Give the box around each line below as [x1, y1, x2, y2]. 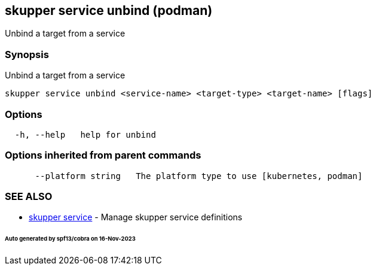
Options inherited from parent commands [5, 149, 201, 162]
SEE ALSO [5, 190, 53, 203]
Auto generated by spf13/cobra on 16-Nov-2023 [5, 235, 136, 242]
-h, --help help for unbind [14, 129, 156, 139]
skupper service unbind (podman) [5, 3, 213, 18]
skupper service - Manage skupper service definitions [29, 212, 243, 223]
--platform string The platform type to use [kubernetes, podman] [35, 171, 363, 181]
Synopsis [5, 48, 49, 60]
